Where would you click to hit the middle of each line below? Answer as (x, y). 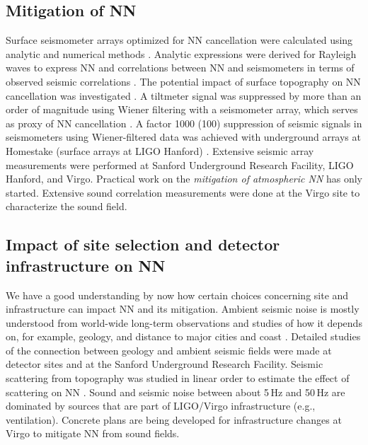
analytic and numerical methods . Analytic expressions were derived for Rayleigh (181, 53)
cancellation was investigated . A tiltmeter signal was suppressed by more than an (184, 95)
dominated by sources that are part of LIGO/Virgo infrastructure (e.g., (161, 406)
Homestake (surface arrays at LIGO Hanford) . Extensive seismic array (160, 150)
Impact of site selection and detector (143, 244)
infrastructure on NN (86, 265)
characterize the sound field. (67, 206)
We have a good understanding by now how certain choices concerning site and (177, 295)
